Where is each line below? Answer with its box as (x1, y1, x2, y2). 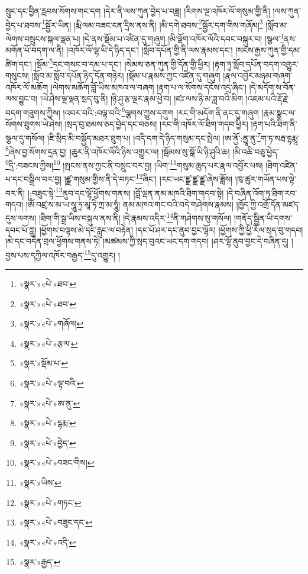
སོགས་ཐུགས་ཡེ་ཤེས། (5, 117, 62, 130)
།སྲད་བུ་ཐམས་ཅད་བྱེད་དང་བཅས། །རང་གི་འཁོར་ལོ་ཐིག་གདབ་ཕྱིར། (64, 117, 248, 130)
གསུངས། (5, 69, 29, 81)
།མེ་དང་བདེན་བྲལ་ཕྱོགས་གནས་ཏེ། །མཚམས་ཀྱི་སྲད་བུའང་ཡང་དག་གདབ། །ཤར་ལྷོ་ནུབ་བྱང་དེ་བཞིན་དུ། (5, 235, 288, 247)
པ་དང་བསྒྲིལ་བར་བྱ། (5, 172, 62, 185)
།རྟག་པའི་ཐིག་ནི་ (251, 117, 297, 130)
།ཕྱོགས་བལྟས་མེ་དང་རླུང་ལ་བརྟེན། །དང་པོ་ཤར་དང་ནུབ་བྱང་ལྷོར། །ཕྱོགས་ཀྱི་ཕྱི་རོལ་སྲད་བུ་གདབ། (39, 223, 303, 236)
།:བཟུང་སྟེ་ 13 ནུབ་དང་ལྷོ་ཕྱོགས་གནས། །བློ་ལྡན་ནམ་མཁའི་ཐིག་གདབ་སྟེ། (27, 185, 224, 199)
